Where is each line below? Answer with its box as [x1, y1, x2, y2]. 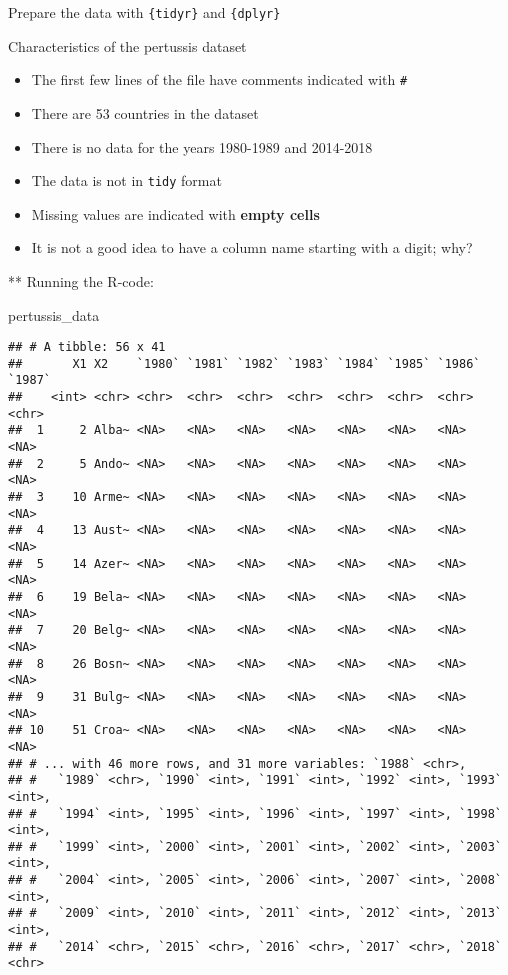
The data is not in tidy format [31, 170, 222, 191]
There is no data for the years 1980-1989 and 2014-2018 [31, 136, 373, 157]
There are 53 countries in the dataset [31, 102, 259, 123]
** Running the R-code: [8, 270, 154, 291]
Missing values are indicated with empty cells [31, 203, 320, 224]
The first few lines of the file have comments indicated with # [31, 69, 408, 90]
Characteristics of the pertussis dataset [8, 35, 247, 56]
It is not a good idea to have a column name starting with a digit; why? [31, 237, 473, 258]
